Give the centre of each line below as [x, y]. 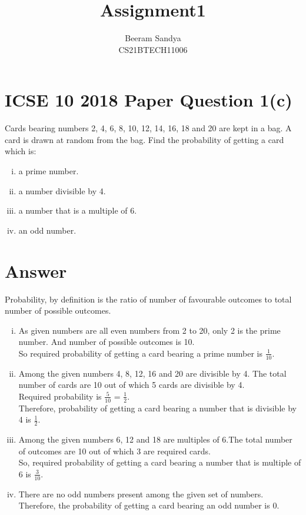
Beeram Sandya [153, 38]
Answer [36, 270]
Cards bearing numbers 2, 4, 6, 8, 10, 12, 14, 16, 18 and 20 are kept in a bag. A [148, 128]
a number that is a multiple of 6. [78, 210]
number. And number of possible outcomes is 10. [107, 342]
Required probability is [60, 396]
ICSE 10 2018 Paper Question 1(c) [149, 100]
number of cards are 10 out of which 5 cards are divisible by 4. [132, 385]
